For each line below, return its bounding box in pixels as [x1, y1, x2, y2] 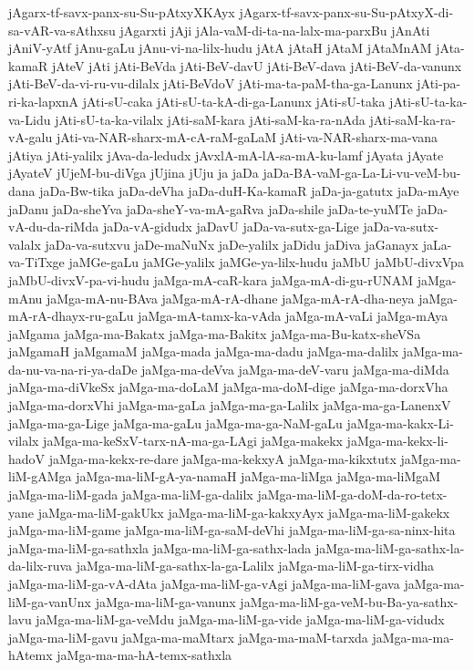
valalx [8, 234, 41, 253]
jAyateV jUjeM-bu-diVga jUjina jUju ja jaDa [8, 163, 259, 182]
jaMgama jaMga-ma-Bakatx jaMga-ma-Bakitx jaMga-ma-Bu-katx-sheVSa [8, 324, 421, 343]
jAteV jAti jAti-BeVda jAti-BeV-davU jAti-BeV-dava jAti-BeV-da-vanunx [52, 56, 462, 75]
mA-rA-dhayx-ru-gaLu [8, 306, 134, 325]
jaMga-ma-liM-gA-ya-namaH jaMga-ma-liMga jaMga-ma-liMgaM [76, 467, 441, 486]
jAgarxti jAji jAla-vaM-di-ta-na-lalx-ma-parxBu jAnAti [119, 20, 430, 39]
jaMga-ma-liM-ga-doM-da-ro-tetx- [257, 485, 448, 504]
